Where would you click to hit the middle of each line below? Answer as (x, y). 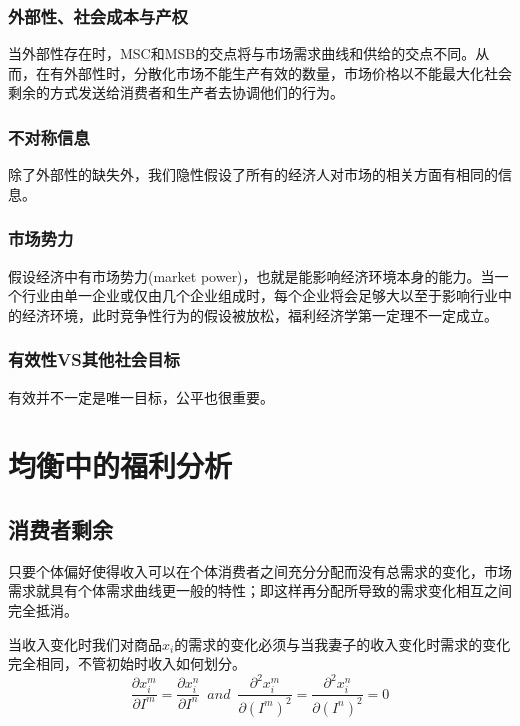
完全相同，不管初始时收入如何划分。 (127, 663)
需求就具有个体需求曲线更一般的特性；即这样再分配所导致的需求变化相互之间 (260, 590)
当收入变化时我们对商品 (85, 643)
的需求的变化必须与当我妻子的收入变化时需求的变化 (342, 643)
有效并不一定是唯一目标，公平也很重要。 (141, 396)
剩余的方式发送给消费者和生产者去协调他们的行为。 (176, 92)
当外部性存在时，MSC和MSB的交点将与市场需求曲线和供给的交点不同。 (242, 53)
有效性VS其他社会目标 (94, 359)
